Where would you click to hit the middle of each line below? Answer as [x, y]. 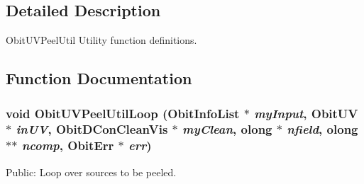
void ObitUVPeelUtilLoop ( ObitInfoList [123, 113]
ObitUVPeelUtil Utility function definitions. [101, 40]
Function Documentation [99, 78]
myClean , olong [227, 129]
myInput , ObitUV [306, 113]
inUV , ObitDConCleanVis [92, 129]
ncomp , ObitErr [68, 145]
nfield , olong [322, 129]
